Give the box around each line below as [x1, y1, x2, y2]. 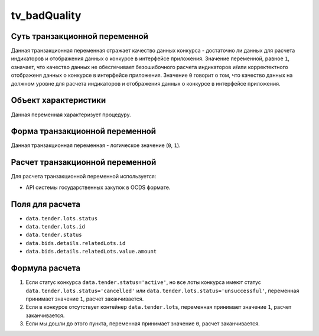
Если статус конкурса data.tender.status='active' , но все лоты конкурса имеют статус [25, 279, 261, 286]
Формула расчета [11, 263, 81, 273]
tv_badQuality [11, 9, 82, 22]
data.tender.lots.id [25, 223, 86, 230]
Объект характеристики [11, 95, 106, 106]
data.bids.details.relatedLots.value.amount [25, 248, 157, 255]
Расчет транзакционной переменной [11, 157, 157, 168]
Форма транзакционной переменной [11, 126, 157, 136]
